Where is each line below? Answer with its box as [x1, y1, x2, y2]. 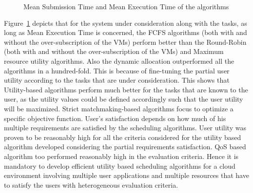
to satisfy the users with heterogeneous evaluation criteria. [4, 179, 178, 190]
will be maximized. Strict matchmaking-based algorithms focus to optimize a [4, 103, 234, 113]
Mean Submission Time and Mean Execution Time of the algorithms [23, 1, 229, 11]
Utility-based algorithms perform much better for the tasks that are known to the [4, 84, 248, 94]
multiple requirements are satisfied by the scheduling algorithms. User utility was [4, 123, 246, 133]
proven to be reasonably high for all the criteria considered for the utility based [4, 132, 241, 142]
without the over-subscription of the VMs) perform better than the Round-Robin [4, 36, 247, 47]
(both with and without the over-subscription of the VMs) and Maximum [4, 46, 224, 56]
